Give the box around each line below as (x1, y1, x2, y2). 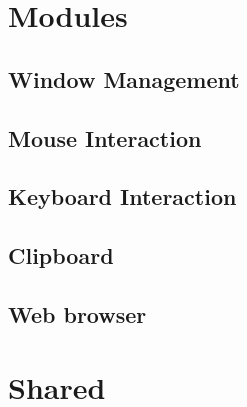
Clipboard (8, 240, 114, 271)
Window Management (8, 63, 240, 94)
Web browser (8, 298, 147, 329)
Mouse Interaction (8, 122, 202, 153)
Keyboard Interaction (8, 181, 237, 212)
